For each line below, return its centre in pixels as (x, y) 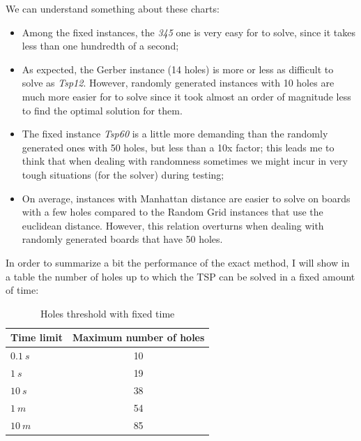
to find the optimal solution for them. (102, 110)
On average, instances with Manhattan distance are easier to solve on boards (186, 198)
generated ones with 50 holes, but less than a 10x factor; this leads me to (178, 147)
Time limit (37, 337)
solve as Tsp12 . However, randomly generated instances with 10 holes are (178, 83)
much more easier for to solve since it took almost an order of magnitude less (186, 96)
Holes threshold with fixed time (108, 313)
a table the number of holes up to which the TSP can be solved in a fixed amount (180, 276)
